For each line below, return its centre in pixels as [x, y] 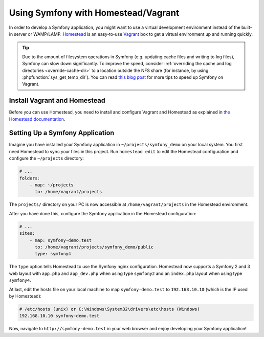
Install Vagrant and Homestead [57, 101]
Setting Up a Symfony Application [62, 133]
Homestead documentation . [37, 119]
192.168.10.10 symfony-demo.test [59, 316]
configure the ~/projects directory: [46, 158]
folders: [30, 178]
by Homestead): [25, 296]
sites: [27, 233]
